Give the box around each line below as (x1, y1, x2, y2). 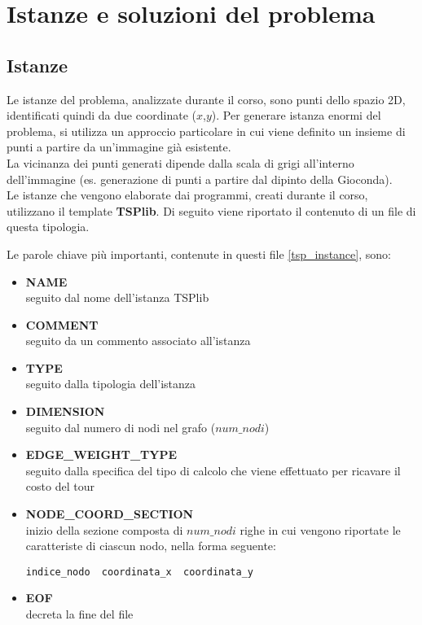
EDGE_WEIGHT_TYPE (25, 446, 178, 463)
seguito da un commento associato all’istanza (25, 332, 251, 349)
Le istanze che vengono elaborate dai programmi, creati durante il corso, (7, 186, 368, 203)
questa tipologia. (7, 218, 90, 235)
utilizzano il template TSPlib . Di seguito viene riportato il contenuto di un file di (7, 202, 416, 219)
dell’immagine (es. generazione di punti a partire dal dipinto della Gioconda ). (7, 170, 393, 187)
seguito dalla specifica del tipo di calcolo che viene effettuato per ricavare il (25, 461, 401, 479)
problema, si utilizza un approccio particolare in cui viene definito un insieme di (7, 122, 406, 139)
